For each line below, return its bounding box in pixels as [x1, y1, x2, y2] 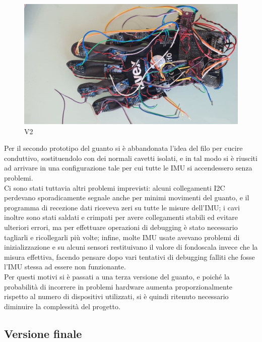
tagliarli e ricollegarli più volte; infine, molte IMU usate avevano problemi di [4, 232, 240, 242]
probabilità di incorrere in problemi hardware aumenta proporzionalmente [4, 281, 233, 292]
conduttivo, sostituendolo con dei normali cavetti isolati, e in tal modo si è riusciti [4, 152, 257, 163]
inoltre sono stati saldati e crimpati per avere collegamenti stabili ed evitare [4, 212, 238, 222]
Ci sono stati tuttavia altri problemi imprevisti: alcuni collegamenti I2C [4, 182, 225, 193]
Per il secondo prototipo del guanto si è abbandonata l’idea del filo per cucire [4, 143, 243, 153]
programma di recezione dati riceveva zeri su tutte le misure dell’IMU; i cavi [4, 202, 240, 212]
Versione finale [4, 325, 82, 341]
